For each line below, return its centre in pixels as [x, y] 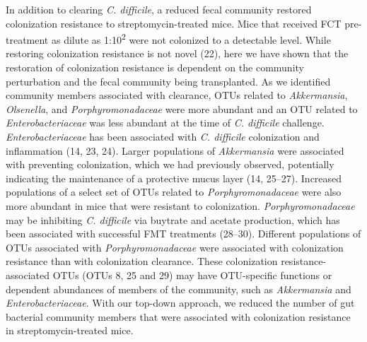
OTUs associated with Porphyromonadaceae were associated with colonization [175, 247]
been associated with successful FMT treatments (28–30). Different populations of [183, 234]
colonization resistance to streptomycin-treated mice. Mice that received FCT [174, 23]
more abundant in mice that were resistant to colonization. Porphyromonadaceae [180, 205]
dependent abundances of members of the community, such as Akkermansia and [179, 289]
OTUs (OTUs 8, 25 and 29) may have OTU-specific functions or [192, 275]
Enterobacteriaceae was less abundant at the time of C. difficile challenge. [165, 123]
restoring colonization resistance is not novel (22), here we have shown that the [177, 53]
